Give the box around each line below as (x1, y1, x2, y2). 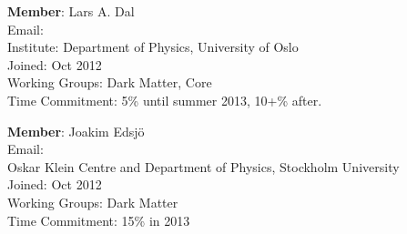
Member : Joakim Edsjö (7, 121, 145, 140)
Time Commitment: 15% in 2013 (7, 210, 190, 229)
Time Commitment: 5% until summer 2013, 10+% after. (7, 90, 322, 109)
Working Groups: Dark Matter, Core (7, 73, 212, 92)
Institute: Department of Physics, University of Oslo (7, 37, 299, 56)
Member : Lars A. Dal (7, 2, 135, 20)
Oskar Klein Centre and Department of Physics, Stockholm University (7, 157, 400, 176)
